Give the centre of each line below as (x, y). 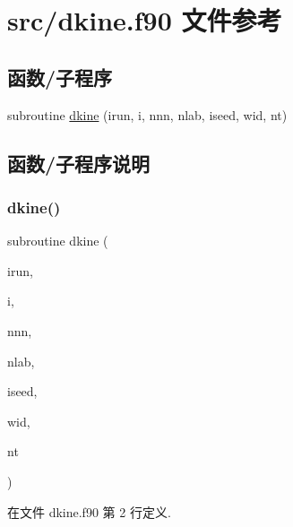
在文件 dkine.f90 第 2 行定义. (89, 511)
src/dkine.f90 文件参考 (145, 20)
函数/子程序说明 (79, 163)
